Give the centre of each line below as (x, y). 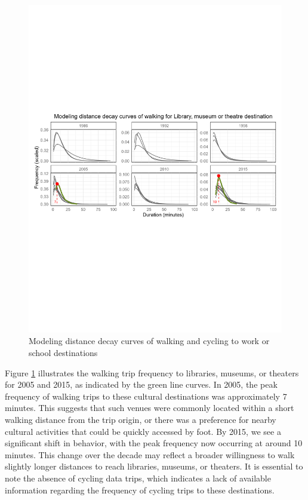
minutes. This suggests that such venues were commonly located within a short (150, 408)
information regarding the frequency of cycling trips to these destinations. (140, 490)
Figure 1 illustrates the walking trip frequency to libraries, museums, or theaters (152, 372)
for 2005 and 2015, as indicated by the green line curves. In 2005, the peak (141, 384)
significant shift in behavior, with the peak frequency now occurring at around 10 (154, 443)
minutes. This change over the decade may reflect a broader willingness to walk (150, 454)
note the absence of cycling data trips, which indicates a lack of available (138, 478)
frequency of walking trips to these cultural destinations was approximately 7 (146, 396)
